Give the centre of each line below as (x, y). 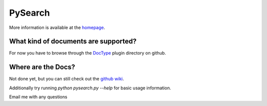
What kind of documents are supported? (73, 41)
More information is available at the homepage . (57, 27)
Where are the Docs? (42, 67)
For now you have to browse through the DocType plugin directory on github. (88, 53)
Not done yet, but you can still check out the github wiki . (67, 79)
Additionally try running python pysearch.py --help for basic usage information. (90, 88)
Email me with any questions (38, 97)
